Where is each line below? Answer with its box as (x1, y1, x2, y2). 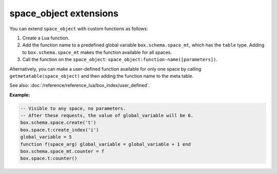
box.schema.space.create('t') (20, 120, 96, 125)
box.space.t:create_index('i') (20, 127, 100, 133)
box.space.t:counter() (20, 156, 77, 161)
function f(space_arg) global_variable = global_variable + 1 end (20, 141, 191, 147)
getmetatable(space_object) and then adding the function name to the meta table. (9, 73, 194, 79)
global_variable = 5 (20, 134, 72, 140)
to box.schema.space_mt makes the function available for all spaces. (22, 49, 172, 55)
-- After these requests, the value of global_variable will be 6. (20, 113, 194, 119)
